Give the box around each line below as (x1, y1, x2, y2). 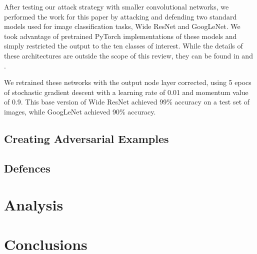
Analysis (4, 194, 63, 215)
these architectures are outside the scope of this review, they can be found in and (4, 50, 253, 60)
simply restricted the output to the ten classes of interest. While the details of (4, 40, 243, 51)
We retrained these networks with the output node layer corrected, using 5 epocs (4, 77, 251, 87)
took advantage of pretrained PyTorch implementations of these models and (4, 30, 237, 41)
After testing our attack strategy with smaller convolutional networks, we (4, 1, 229, 11)
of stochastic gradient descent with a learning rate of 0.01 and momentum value (4, 86, 248, 97)
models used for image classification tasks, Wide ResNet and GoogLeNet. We (4, 21, 240, 31)
